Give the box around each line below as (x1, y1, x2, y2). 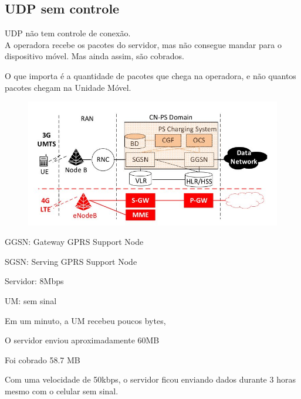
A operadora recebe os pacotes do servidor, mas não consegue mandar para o (5, 38, 282, 50)
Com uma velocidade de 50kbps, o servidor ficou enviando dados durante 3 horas (5, 373, 296, 386)
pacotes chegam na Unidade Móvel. (5, 81, 131, 93)
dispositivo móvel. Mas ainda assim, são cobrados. (5, 50, 184, 62)
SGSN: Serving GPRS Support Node (5, 255, 137, 267)
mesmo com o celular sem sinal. (5, 384, 119, 397)
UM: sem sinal (5, 294, 57, 306)
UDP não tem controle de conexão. (5, 27, 131, 39)
